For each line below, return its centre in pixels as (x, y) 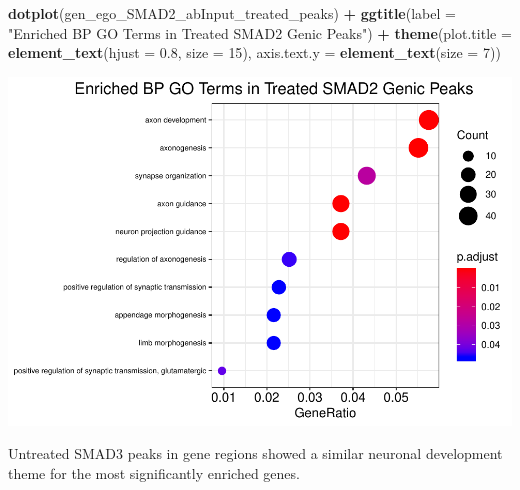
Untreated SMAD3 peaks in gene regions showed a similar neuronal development (255, 453)
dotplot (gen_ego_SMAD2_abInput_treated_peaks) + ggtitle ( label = (232, 13)
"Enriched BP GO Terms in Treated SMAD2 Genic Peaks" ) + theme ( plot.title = (260, 32)
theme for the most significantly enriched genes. (154, 472)
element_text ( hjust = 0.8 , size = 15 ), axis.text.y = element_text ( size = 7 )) (254, 52)
